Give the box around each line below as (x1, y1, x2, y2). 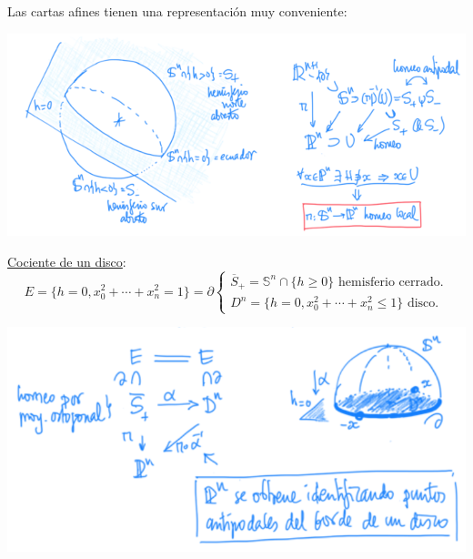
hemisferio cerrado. (338, 275, 444, 289)
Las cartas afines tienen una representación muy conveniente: (7, 2, 347, 20)
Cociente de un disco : (7, 251, 126, 270)
